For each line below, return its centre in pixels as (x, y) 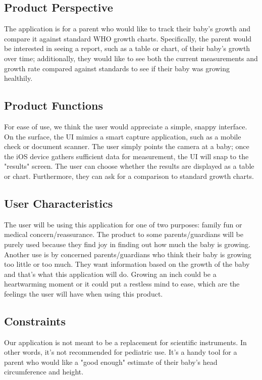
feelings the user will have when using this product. (84, 293)
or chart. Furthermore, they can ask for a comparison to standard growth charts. (129, 176)
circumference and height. (44, 372)
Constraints (35, 321)
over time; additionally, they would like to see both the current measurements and (131, 58)
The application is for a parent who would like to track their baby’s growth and (127, 29)
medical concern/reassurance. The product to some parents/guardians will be (124, 234)
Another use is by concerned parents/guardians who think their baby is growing (128, 254)
